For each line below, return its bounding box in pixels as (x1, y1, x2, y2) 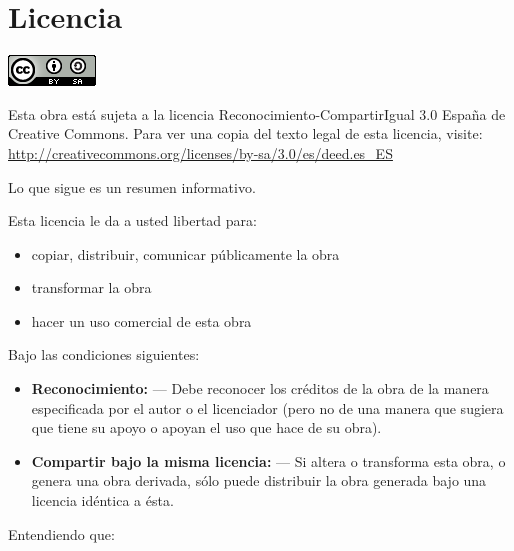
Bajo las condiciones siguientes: (8, 344, 200, 365)
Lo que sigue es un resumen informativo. (8, 176, 256, 197)
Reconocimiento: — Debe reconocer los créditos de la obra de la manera (31, 378, 489, 399)
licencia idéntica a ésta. (31, 490, 174, 511)
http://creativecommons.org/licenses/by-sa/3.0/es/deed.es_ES (8, 142, 393, 163)
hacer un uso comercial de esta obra (31, 310, 252, 331)
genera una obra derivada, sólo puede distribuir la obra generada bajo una (31, 470, 487, 491)
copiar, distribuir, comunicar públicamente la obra (31, 243, 340, 264)
